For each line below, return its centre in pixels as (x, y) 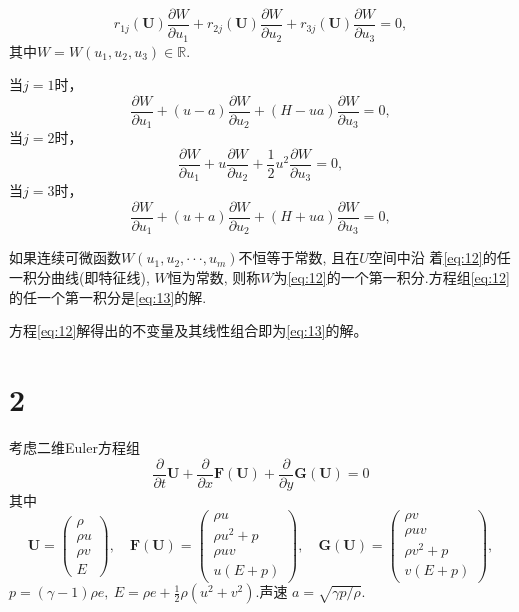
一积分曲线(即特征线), (79, 277)
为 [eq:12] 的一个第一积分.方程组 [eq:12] (391, 277)
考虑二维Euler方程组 (74, 446)
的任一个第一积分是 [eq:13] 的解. (108, 296)
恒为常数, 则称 (214, 277)
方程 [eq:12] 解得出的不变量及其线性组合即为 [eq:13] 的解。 (188, 330)
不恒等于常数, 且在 (299, 257)
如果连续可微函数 (65, 257)
